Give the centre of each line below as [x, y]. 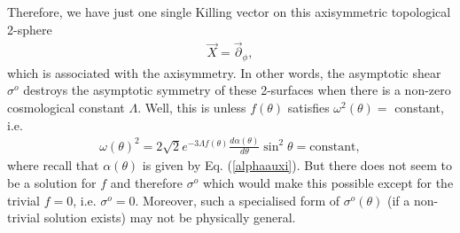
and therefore [147, 183]
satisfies [308, 108]
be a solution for [52, 183]
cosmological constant [66, 108]
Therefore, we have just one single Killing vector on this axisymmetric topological [229, 12]
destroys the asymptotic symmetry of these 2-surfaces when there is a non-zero [237, 90]
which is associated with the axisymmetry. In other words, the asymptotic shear [224, 72]
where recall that [53, 165]
